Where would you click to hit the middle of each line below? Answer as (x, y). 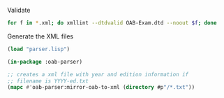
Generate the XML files (40, 36)
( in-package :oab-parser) (45, 62)
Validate (19, 10)
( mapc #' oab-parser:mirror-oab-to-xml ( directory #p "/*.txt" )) (101, 87)
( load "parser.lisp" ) (39, 49)
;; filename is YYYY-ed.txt (48, 81)
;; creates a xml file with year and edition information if (98, 74)
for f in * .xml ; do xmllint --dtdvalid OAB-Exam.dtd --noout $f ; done (112, 23)
